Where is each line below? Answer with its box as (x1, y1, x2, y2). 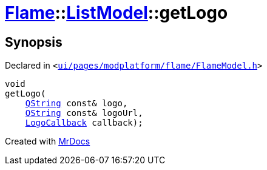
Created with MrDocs (5, 136, 90, 147)
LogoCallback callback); (25, 118, 143, 128)
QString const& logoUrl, (25, 108, 143, 118)
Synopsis (5, 34, 63, 50)
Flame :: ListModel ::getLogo (5, 2, 228, 23)
